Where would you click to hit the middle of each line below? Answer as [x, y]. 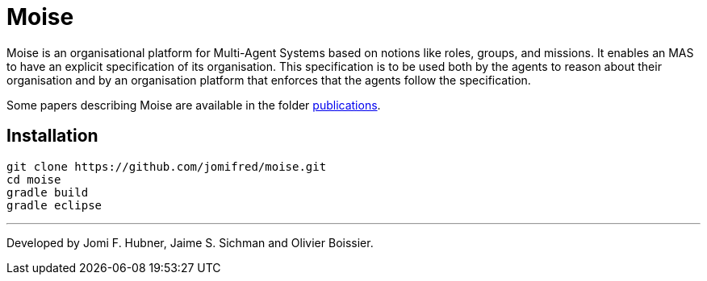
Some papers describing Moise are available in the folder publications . [194, 105]
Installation [52, 136]
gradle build [48, 192]
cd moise [34, 179]
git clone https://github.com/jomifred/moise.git [167, 166]
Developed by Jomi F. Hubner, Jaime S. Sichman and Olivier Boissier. [190, 242]
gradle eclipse [54, 205]
